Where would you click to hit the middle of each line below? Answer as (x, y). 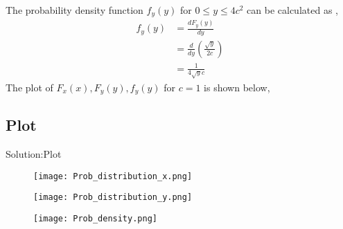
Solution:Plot (34, 154)
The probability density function (74, 10)
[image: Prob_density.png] (95, 219)
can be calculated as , (292, 10)
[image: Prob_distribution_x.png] (113, 176)
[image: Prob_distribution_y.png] (113, 198)
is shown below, (237, 87)
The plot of (29, 87)
